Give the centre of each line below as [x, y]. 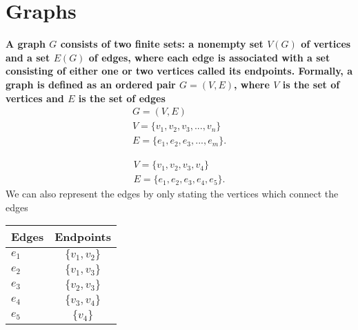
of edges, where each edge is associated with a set [209, 57]
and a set [28, 57]
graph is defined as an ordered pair [91, 84]
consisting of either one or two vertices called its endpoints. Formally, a [179, 71]
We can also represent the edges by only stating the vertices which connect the [172, 194]
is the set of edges [122, 98]
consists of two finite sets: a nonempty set [162, 44]
